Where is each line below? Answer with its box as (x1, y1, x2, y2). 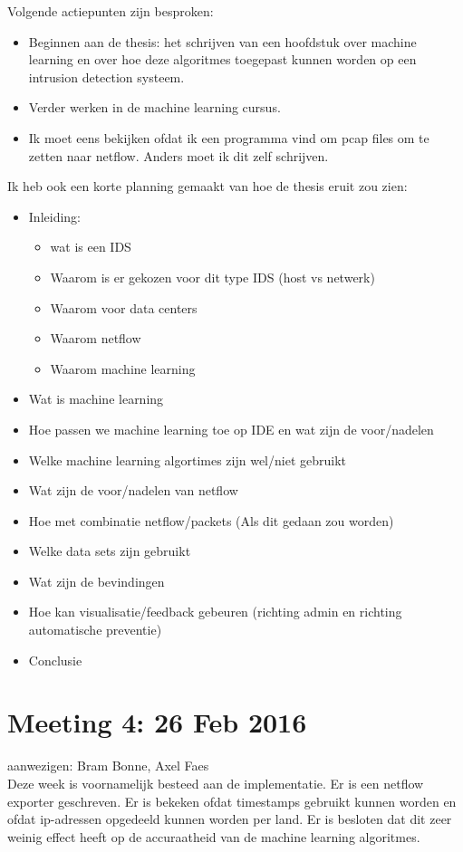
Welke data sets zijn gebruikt (28, 541, 191, 560)
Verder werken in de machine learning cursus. (28, 98, 281, 117)
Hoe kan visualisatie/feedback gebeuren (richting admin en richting (28, 602, 402, 621)
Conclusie (28, 650, 82, 669)
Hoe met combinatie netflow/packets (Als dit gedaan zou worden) (28, 511, 394, 530)
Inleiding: (28, 206, 81, 225)
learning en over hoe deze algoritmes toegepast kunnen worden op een (28, 50, 417, 69)
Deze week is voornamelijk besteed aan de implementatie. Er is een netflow (7, 773, 424, 792)
